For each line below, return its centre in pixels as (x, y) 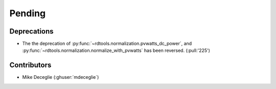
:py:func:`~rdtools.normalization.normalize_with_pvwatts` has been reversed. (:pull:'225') (116, 50)
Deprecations (31, 31)
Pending (28, 13)
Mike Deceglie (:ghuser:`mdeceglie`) (61, 77)
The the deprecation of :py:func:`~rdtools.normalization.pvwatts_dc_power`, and (107, 44)
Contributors (30, 65)
